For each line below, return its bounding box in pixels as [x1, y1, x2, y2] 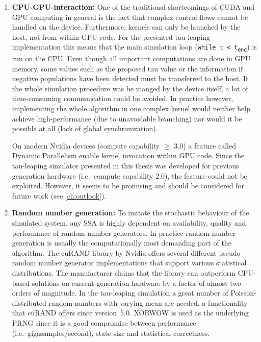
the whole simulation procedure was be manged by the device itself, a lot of [12, 83, 248, 93]
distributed [12, 297, 46, 308]
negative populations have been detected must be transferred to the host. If [12, 73, 248, 84]
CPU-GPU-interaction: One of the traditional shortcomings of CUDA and [12, 2, 255, 12]
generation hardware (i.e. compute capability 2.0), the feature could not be [12, 170, 247, 181]
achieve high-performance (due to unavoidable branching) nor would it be [12, 113, 242, 124]
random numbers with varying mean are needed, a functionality [48, 297, 248, 308]
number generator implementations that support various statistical [38, 257, 247, 268]
